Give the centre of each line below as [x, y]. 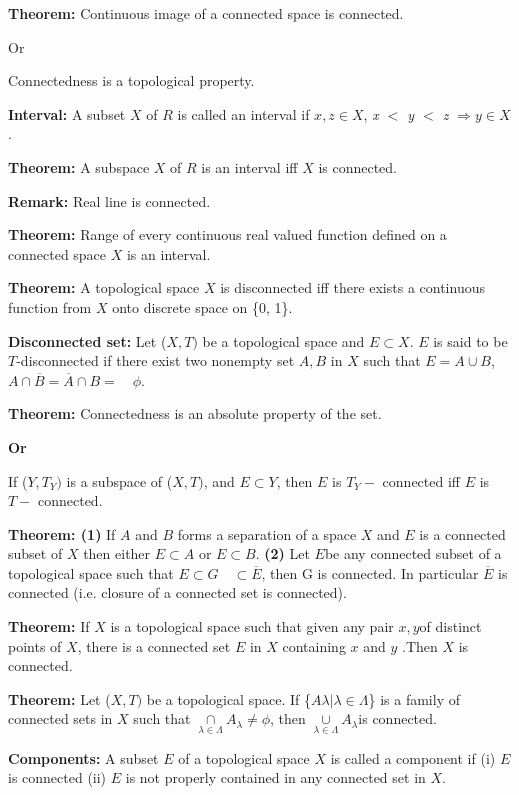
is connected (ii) [57, 777]
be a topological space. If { [228, 698]
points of [35, 645]
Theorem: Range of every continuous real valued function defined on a [227, 234]
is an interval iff [249, 166]
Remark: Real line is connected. [109, 200]
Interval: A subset [67, 113]
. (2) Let [282, 553]
